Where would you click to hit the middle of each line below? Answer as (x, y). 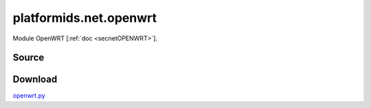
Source (29, 58)
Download (35, 80)
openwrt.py (29, 96)
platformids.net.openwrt (85, 18)
